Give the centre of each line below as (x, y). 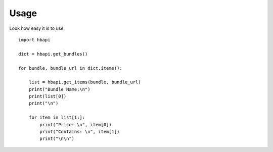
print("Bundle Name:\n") (59, 89)
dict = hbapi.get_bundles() (53, 54)
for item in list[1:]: (57, 118)
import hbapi (34, 40)
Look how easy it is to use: (37, 28)
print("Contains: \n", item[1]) (80, 132)
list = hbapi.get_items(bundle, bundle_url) (85, 82)
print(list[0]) (48, 96)
